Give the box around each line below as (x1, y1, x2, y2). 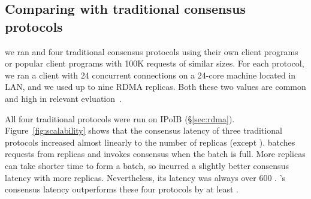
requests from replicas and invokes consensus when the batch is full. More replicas (5, 147, 306, 160)
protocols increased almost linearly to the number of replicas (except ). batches (5, 135, 295, 148)
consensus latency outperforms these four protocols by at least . (5, 183, 238, 195)
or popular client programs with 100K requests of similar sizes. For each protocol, (5, 57, 304, 70)
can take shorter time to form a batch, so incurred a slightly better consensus (5, 159, 289, 171)
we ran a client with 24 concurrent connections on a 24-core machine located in (5, 68, 296, 81)
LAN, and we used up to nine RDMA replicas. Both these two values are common (5, 80, 306, 93)
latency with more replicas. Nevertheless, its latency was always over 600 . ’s (5, 171, 286, 183)
